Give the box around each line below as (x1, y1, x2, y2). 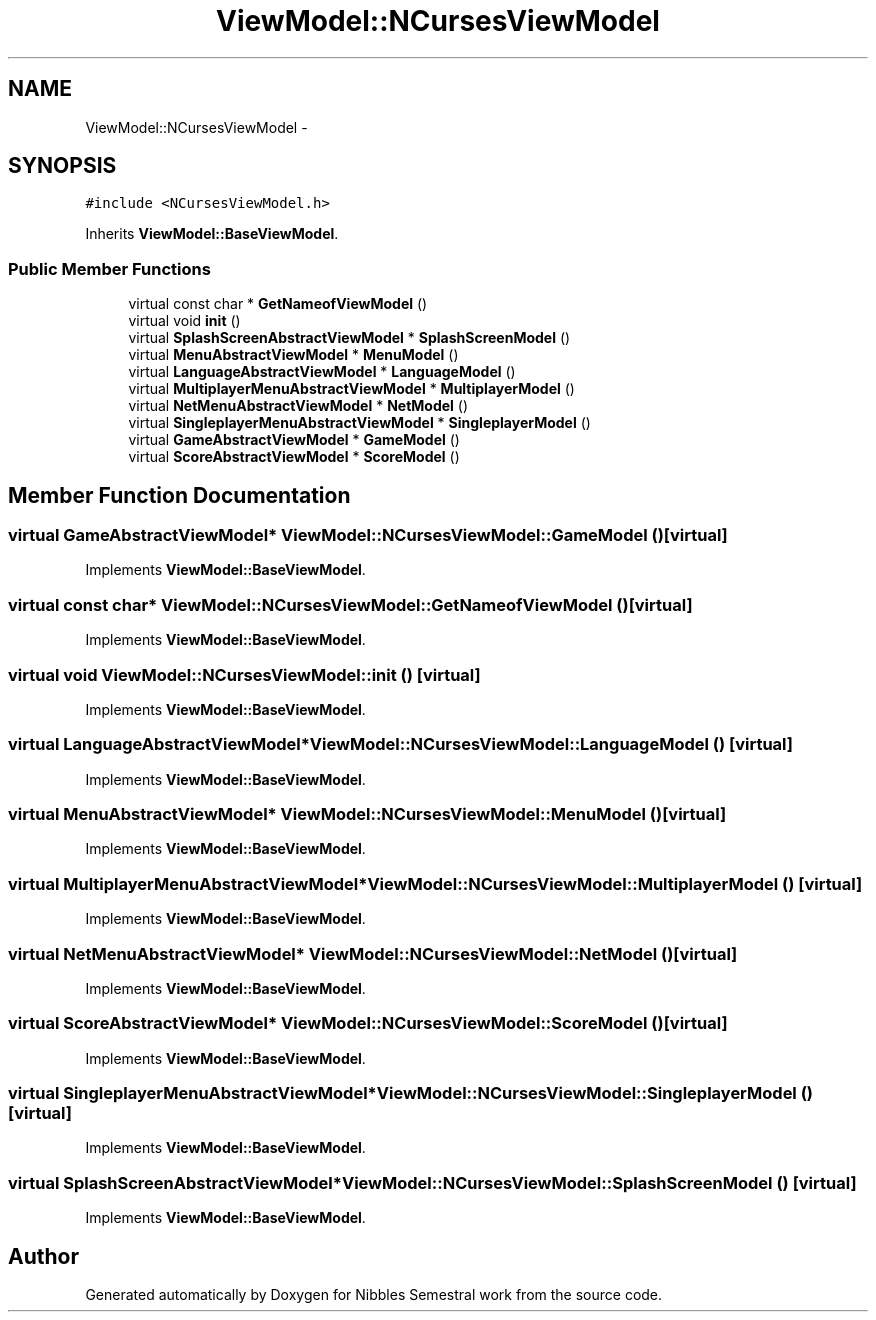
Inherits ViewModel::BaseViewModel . (85, 225, 339, 243)
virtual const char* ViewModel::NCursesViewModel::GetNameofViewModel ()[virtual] (8, 594, 693, 615)
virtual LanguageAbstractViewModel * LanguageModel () (128, 363, 516, 381)
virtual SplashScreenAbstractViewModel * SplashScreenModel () (128, 329, 571, 347)
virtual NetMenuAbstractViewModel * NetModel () (128, 397, 469, 415)
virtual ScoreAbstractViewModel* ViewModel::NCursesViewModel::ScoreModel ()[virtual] (8, 1013, 728, 1034)
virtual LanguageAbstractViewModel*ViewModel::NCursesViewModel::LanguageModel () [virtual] (8, 734, 793, 755)
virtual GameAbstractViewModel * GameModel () (128, 431, 460, 449)
